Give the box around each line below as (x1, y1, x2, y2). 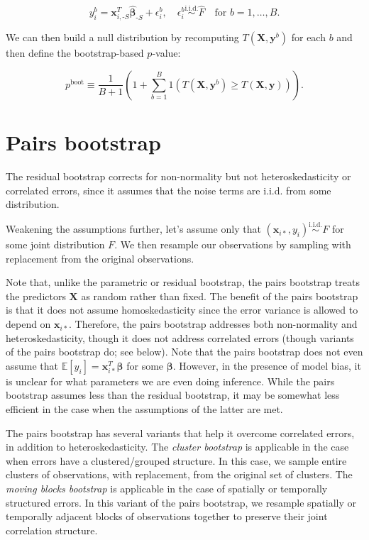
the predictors (6, 288, 66, 303)
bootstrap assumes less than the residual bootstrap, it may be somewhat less (6, 387, 340, 402)
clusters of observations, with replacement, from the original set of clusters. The (6, 467, 353, 482)
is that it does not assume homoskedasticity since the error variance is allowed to (6, 302, 358, 317)
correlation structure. (6, 522, 98, 537)
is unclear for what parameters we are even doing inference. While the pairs (6, 373, 335, 388)
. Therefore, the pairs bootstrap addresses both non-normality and (68, 316, 358, 331)
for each (291, 30, 326, 45)
